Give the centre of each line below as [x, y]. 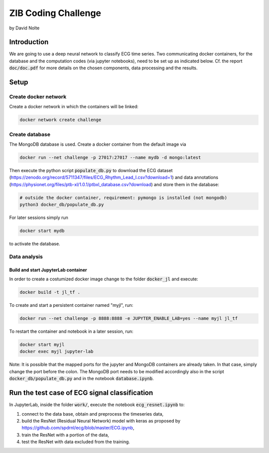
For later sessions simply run [39, 218]
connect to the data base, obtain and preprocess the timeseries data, [93, 414]
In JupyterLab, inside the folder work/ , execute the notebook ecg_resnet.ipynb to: [97, 405]
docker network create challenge [61, 120]
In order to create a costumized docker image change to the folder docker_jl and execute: [104, 279]
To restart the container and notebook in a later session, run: [71, 331]
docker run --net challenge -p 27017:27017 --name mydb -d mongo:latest [110, 158]
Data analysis [26, 256]
